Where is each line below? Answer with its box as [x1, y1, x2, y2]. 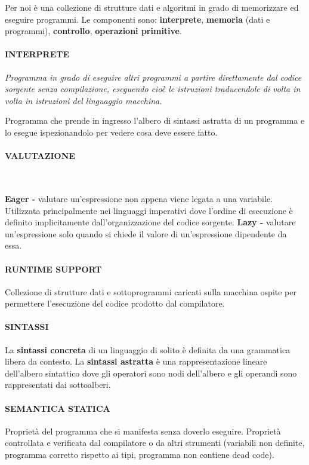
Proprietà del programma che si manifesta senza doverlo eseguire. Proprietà [5, 424, 281, 437]
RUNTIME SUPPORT [5, 262, 102, 275]
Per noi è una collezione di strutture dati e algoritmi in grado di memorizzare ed [5, 1, 299, 13]
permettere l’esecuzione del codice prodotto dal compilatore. [5, 297, 225, 310]
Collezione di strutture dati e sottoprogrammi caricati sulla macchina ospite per [5, 285, 296, 298]
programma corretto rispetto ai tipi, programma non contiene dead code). [5, 448, 274, 461]
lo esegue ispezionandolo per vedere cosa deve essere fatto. [5, 126, 218, 138]
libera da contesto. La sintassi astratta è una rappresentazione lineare [5, 355, 267, 368]
